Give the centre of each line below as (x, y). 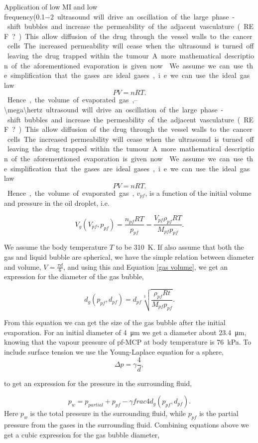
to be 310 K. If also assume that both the (180, 247)
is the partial (219, 413)
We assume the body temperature (56, 247)
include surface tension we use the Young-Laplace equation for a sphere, (114, 352)
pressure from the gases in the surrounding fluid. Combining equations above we (127, 425)
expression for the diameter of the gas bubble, (74, 276)
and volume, (23, 266)
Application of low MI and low (51, 6)
